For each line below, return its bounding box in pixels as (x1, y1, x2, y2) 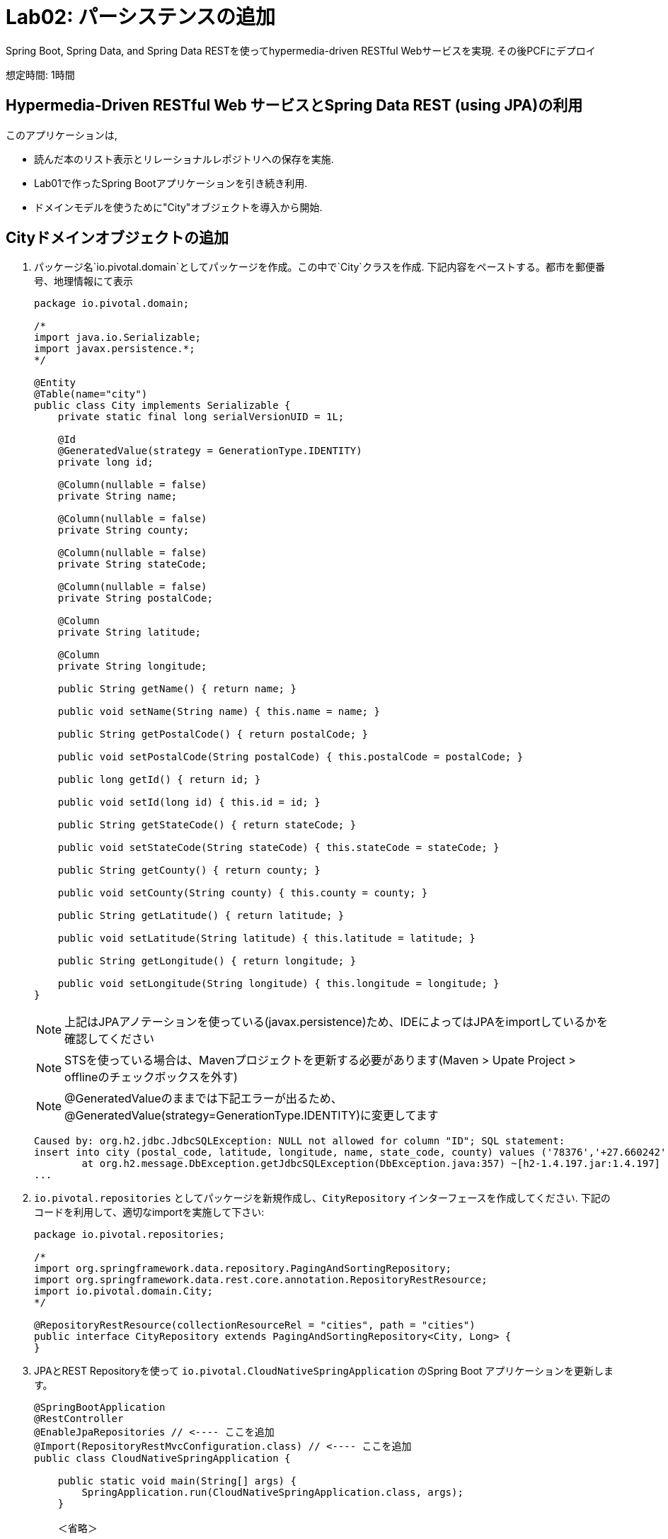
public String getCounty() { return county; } (57, 864, 321, 876)
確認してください (64, 1032, 155, 1047)
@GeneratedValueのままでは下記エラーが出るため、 (64, 1091, 342, 1106)
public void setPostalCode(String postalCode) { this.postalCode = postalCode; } (57, 751, 524, 763)
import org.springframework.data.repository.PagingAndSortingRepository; (34, 1263, 452, 1275)
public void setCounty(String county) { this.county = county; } (57, 887, 428, 899)
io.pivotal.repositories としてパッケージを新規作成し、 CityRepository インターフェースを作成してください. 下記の (34, 1192, 611, 1205)
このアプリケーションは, (6, 128, 117, 141)
